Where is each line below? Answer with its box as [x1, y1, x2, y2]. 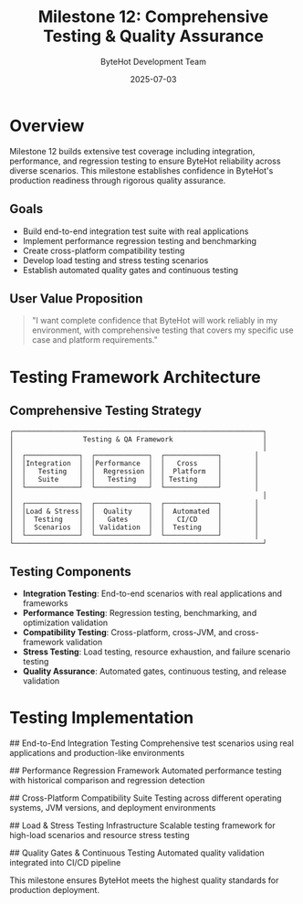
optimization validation [22, 617, 109, 628]
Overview [9, 115, 85, 136]
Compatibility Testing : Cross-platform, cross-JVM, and [22, 627, 233, 638]
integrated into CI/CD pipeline [9, 857, 121, 868]
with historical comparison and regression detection [9, 775, 205, 786]
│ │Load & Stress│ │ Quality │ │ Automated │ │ [9, 507, 259, 516]
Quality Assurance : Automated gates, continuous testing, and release [22, 665, 287, 677]
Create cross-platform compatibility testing [22, 245, 185, 256]
